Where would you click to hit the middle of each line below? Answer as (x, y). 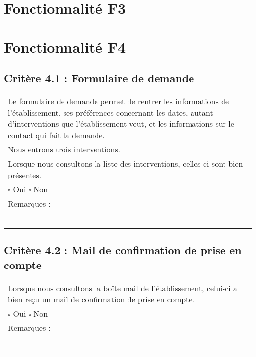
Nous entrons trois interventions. (64, 149)
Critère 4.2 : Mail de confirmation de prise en (123, 250)
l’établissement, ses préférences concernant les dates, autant (111, 112)
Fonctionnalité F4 (65, 46)
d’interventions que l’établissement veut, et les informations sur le (121, 123)
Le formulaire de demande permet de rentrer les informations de (119, 101)
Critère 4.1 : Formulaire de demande (99, 78)
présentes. (25, 175)
